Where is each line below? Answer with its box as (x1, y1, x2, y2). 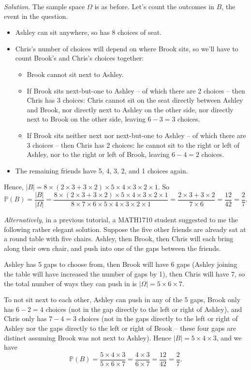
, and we (216, 332, 242, 342)
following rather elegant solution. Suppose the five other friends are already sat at (4, 224, 246, 234)
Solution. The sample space (4, 1, 85, 11)
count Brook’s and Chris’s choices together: (15, 53, 144, 63)
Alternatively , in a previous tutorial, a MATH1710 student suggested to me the (4, 214, 238, 224)
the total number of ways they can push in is (4, 278, 137, 288)
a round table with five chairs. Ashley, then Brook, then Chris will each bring (4, 233, 234, 244)
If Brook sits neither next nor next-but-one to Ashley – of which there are (27, 130, 246, 140)
